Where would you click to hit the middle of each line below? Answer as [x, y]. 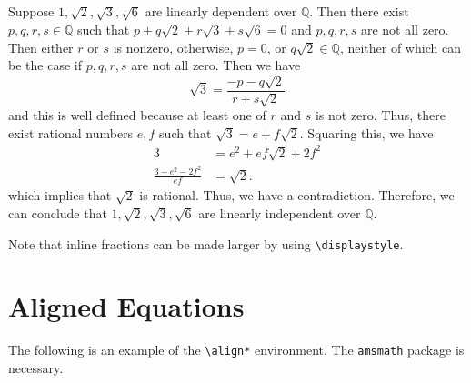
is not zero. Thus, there [380, 114]
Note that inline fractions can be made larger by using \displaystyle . [206, 243]
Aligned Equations [126, 306]
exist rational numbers [71, 132]
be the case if [45, 65]
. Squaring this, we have [366, 132]
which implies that [60, 195]
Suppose [31, 11]
